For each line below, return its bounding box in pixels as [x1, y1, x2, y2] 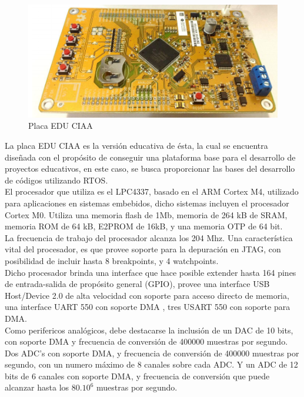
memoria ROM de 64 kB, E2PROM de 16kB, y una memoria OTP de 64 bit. [5, 220, 283, 232]
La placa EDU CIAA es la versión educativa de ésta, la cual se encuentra [5, 139, 268, 151]
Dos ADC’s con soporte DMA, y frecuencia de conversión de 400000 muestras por [5, 346, 299, 359]
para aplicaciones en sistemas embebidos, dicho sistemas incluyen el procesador [5, 196, 289, 209]
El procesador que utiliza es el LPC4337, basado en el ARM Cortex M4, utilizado [5, 185, 299, 198]
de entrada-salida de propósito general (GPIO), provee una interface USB [5, 278, 270, 290]
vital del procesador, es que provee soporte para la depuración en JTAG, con [5, 243, 281, 255]
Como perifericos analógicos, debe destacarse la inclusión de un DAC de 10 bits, [5, 323, 293, 336]
